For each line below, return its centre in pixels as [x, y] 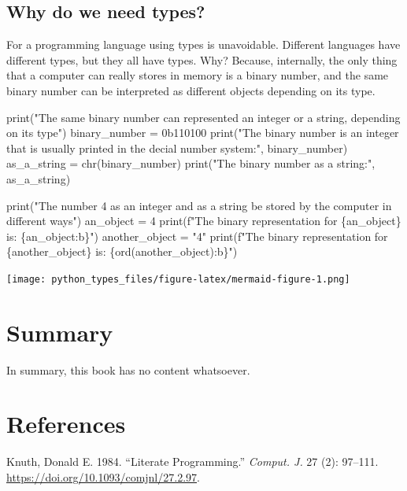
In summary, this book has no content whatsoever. [128, 369]
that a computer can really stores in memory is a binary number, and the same [198, 75]
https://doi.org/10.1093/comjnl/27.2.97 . [103, 477]
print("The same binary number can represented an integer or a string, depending [203, 117]
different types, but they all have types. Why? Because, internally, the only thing [202, 59]
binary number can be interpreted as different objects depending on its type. [191, 90]
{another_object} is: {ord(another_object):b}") [122, 251]
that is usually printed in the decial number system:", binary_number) [177, 148]
